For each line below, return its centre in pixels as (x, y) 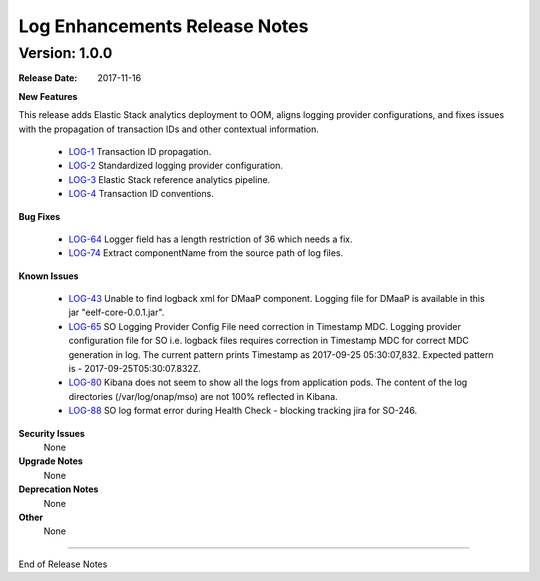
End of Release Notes (63, 564)
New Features (48, 96)
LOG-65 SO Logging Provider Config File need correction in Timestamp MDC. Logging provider (265, 326)
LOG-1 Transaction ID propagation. (140, 151)
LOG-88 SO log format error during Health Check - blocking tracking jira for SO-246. (243, 411)
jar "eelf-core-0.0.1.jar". (116, 312)
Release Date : (48, 78)
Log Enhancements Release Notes (163, 26)
